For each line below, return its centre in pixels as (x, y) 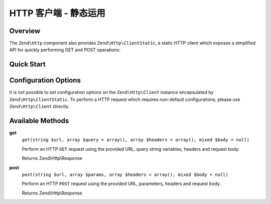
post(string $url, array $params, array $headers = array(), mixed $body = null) (125, 175)
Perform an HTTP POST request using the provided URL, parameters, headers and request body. (121, 184)
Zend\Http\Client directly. (39, 107)
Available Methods (39, 121)
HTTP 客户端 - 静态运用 (57, 13)
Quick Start (27, 65)
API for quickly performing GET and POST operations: (65, 50)
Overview (25, 31)
